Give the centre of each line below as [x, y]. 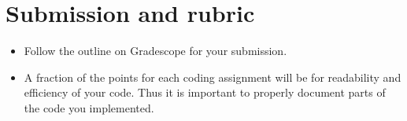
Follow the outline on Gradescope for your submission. [155, 51]
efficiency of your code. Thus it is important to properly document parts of [205, 92]
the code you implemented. [89, 107]
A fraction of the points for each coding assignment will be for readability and [213, 77]
